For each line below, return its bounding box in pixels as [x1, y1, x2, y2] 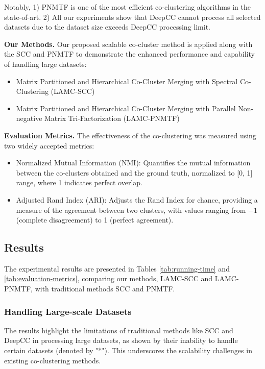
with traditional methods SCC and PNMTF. [35, 283, 175, 294]
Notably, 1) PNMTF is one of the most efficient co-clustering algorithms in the [4, 2, 251, 12]
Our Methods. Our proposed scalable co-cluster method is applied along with [4, 38, 253, 49]
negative [16, 113, 42, 124]
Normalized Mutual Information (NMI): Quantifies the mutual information [16, 157, 251, 168]
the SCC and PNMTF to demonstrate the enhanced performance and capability [4, 48, 255, 59]
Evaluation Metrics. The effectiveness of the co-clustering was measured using [4, 130, 256, 140]
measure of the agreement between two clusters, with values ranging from [16, 204, 246, 215]
